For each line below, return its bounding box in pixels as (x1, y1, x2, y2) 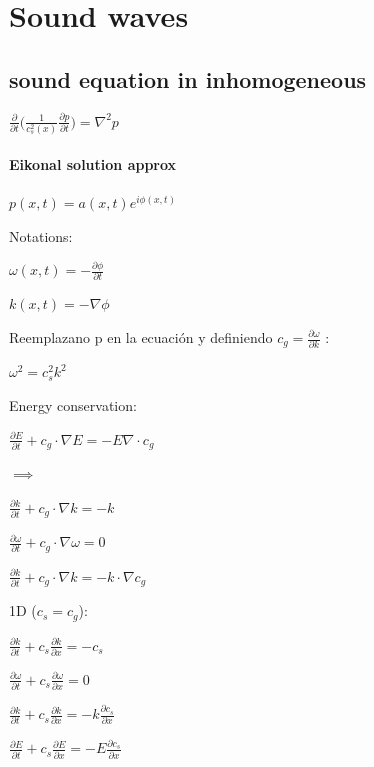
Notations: (9, 225, 73, 246)
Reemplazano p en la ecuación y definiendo (9, 327, 273, 347)
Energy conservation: (9, 395, 137, 416)
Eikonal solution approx (9, 153, 177, 174)
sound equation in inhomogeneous (9, 63, 367, 94)
